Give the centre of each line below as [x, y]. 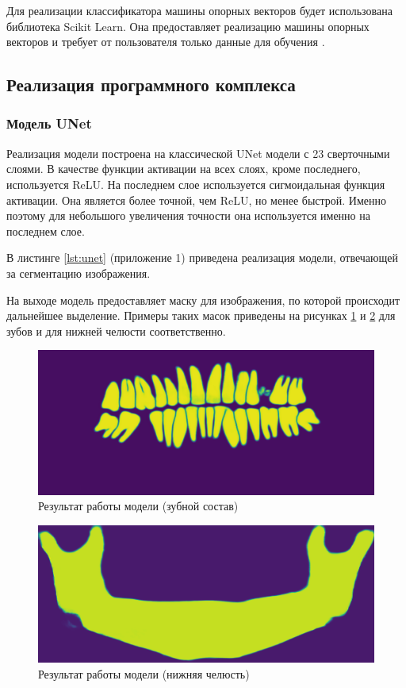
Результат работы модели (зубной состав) [138, 506]
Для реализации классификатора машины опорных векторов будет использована [199, 10]
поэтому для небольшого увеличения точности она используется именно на [188, 215]
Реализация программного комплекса [151, 85]
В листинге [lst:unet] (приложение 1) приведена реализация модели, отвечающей [203, 258]
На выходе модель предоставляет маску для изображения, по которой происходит [203, 300]
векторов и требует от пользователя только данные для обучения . [166, 42]
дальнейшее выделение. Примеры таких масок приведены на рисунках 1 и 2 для [201, 315]
